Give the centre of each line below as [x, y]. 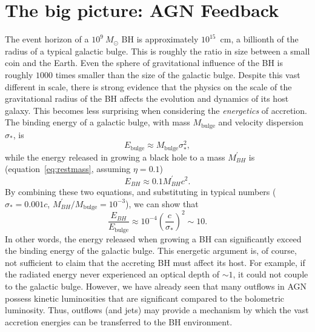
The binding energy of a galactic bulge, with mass [98, 122]
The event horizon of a [47, 39]
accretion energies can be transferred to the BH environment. [119, 321]
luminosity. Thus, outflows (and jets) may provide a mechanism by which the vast [157, 310]
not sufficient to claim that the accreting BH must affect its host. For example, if [155, 262]
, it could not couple [270, 274]
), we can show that [162, 203]
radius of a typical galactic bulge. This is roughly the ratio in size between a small [157, 51]
